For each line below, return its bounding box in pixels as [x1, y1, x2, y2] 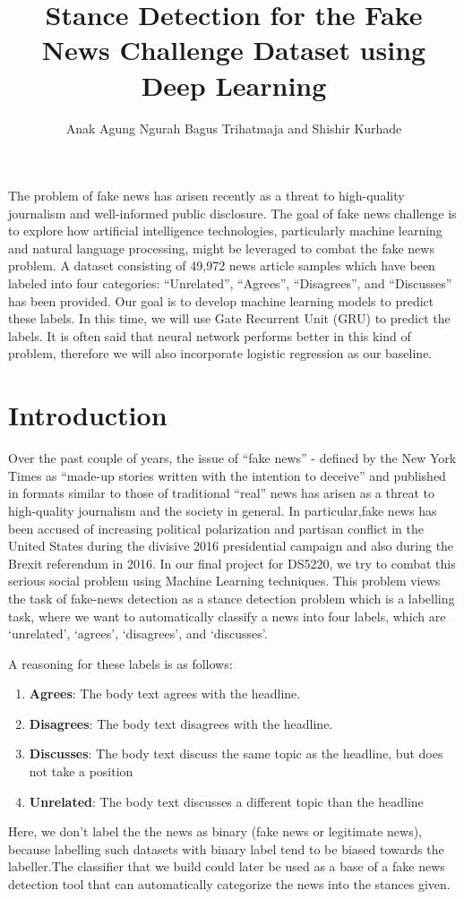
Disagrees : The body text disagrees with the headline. [29, 714, 333, 732]
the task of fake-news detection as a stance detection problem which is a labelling [8, 588, 455, 607]
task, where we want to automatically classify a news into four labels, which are [8, 606, 446, 625]
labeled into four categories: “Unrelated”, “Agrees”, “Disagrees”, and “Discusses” [8, 274, 452, 293]
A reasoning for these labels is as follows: [8, 654, 233, 672]
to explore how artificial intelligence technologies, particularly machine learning [8, 221, 443, 240]
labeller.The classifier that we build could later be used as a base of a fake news [8, 857, 445, 876]
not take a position [29, 762, 133, 781]
